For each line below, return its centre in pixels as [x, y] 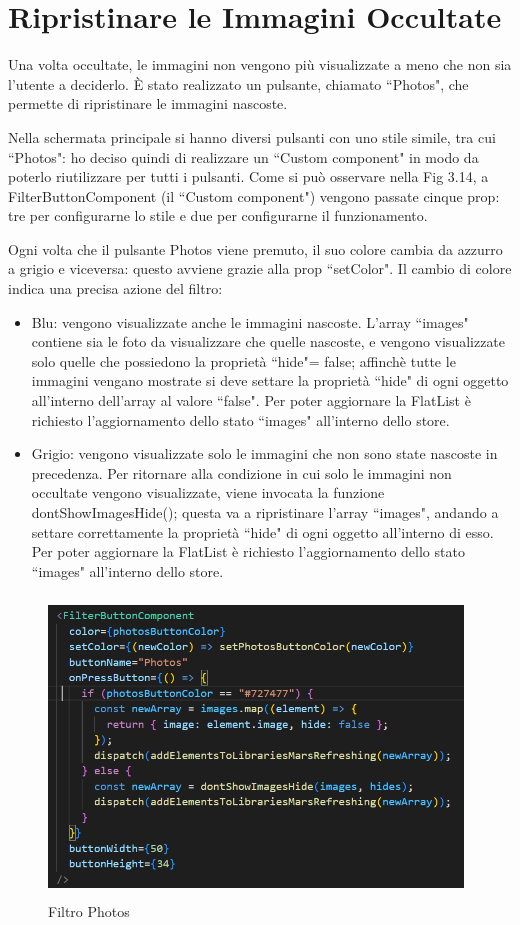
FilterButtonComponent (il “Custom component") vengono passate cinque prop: [254, 195]
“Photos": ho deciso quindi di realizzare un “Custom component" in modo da [243, 156]
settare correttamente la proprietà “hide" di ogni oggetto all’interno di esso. [262, 531]
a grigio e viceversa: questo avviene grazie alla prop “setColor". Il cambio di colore [260, 268]
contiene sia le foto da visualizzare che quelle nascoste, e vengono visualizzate [268, 341]
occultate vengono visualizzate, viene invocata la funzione [208, 492]
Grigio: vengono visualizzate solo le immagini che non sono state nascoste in [264, 453]
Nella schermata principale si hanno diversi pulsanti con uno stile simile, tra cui [252, 136]
